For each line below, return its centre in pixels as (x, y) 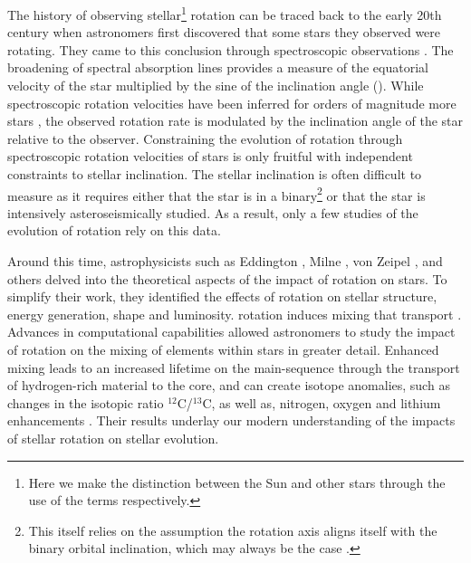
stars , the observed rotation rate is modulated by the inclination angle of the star (235, 121)
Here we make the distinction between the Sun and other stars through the (237, 482)
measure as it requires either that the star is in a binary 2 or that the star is (216, 194)
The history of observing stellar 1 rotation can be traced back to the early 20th (225, 13)
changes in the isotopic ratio (86, 402)
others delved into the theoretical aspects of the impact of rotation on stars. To (227, 278)
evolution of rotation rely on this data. (114, 230)
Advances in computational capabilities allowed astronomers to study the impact (231, 332)
